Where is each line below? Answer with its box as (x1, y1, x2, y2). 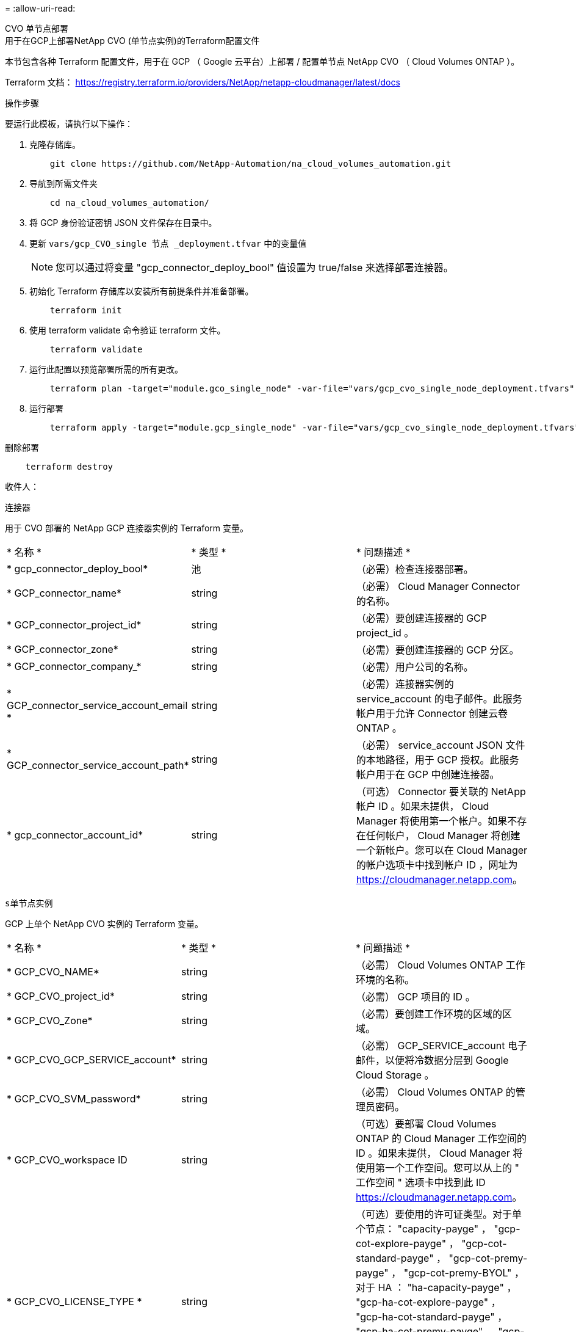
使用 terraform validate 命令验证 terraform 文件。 (29, 325, 226, 335)
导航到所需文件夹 (29, 178, 98, 189)
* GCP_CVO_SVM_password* (7, 1093, 141, 1105)
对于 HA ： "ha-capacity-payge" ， (355, 1281, 517, 1294)
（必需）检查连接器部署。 (356, 563, 473, 575)
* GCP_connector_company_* (7, 660, 142, 672)
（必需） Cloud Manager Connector (356, 580, 520, 592)
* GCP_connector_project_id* (7, 619, 142, 631)
